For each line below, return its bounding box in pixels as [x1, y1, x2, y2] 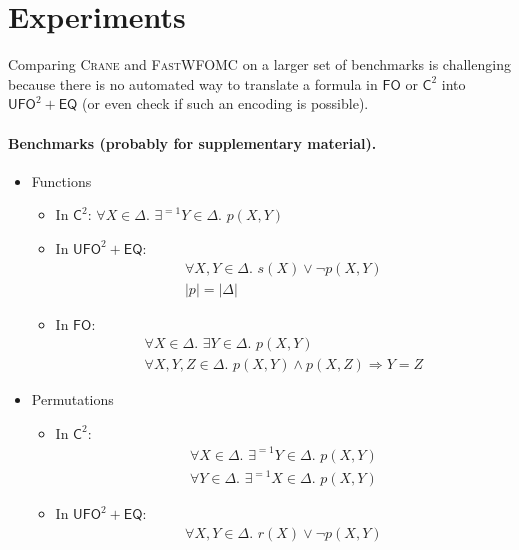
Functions [31, 170, 92, 191]
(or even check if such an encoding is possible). [82, 93, 369, 114]
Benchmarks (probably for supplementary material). [8, 132, 377, 153]
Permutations [31, 389, 114, 410]
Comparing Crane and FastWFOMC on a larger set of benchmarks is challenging [8, 54, 511, 75]
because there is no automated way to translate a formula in [8, 73, 378, 94]
